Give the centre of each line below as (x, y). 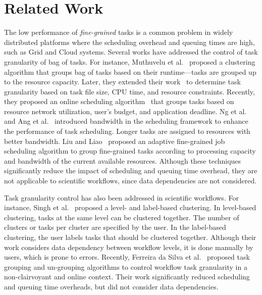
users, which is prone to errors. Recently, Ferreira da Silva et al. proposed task (127, 257)
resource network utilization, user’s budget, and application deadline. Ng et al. (125, 111)
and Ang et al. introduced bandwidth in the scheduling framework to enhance (126, 121)
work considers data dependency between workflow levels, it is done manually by (129, 247)
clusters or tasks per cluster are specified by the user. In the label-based (115, 227)
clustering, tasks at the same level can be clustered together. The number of (122, 217)
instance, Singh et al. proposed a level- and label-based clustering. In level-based (130, 207)
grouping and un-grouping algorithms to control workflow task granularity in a (126, 266)
